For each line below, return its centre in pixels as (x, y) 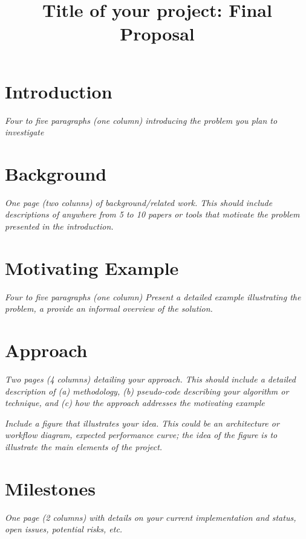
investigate (24, 132)
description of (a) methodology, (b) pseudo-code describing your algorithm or (147, 391)
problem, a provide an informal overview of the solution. (109, 308)
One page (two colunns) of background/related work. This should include (139, 202)
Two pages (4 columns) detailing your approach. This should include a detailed (150, 379)
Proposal (157, 34)
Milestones (50, 488)
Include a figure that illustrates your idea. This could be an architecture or (142, 423)
